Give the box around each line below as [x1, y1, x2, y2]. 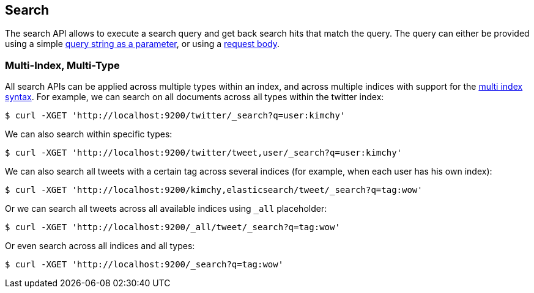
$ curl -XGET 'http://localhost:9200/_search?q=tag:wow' [5, 259, 284, 270]
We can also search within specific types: [5, 129, 172, 140]
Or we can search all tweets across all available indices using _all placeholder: [5, 203, 327, 214]
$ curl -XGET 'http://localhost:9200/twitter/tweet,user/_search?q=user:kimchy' [5, 148, 402, 158]
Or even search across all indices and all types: [5, 241, 195, 251]
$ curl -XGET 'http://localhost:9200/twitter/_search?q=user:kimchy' [5, 110, 346, 121]
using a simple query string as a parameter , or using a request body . [5, 38, 280, 49]
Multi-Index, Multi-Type [5, 59, 120, 71]
